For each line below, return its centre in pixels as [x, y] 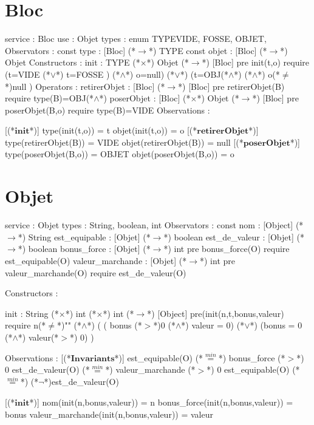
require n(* [26, 325]
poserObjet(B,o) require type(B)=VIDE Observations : [108, 110]
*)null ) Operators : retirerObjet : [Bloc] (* [85, 86]
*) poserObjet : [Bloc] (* [145, 98]
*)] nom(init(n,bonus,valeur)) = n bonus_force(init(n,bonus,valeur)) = [161, 402]
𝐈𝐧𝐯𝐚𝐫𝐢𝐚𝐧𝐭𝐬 [93, 359]
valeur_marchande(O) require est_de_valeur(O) [96, 272]
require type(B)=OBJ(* [49, 98]
